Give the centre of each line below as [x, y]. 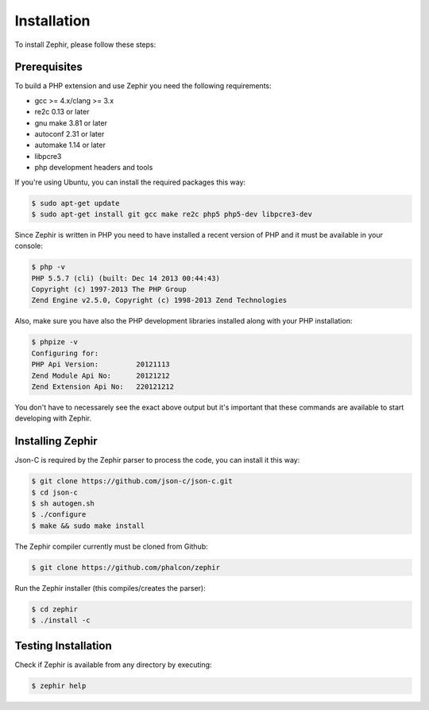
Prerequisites [48, 67]
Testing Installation [63, 645]
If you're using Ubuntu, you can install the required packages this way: [130, 182]
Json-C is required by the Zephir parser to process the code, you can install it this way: [157, 460]
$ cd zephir [55, 609]
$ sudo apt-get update [75, 203]
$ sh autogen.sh [63, 504]
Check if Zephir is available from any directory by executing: [113, 665]
